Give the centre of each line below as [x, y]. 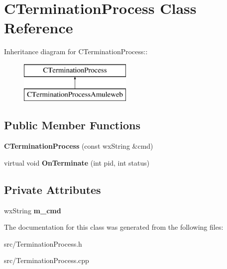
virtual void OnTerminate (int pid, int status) [77, 162]
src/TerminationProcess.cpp [47, 260]
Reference [39, 28]
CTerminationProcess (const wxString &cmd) [79, 146]
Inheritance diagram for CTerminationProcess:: [76, 51]
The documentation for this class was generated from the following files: [114, 227]
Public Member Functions [72, 125]
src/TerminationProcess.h [43, 243]
